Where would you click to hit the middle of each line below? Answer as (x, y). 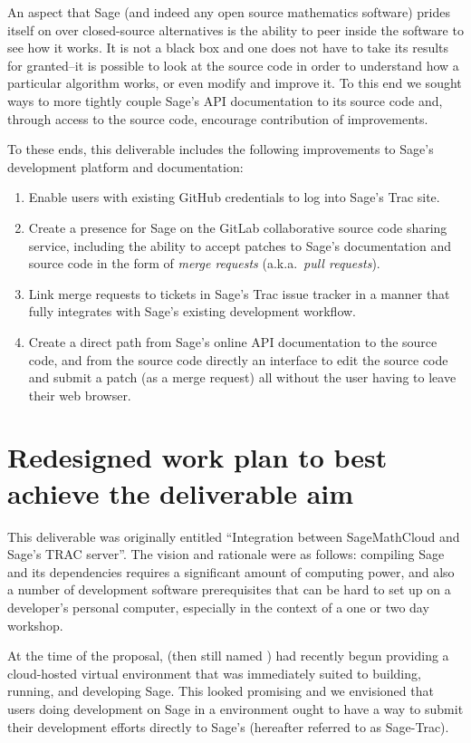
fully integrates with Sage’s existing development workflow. (192, 311)
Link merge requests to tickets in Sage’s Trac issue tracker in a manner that (239, 293)
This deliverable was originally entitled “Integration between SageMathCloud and (234, 536)
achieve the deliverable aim (181, 492)
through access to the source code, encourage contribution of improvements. (218, 118)
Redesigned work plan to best (197, 457)
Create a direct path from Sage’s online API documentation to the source (233, 341)
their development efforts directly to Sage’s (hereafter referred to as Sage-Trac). (228, 726)
